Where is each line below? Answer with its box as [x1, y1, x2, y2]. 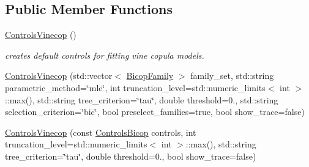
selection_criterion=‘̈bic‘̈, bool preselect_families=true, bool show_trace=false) [5, 105, 305, 118]
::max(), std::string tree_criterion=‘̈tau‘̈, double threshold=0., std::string [5, 93, 278, 106]
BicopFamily [126, 69, 174, 82]
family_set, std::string [190, 69, 274, 82]
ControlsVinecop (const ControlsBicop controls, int [5, 125, 196, 138]
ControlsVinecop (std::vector [5, 69, 113, 82]
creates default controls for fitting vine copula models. [5, 48, 204, 61]
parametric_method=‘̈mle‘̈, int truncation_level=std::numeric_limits [5, 81, 266, 94]
